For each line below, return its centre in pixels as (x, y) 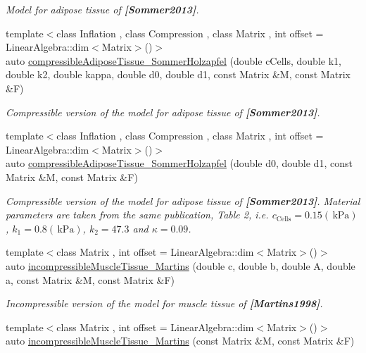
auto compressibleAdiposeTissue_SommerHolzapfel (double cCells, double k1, (173, 60)
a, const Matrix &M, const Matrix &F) (90, 279)
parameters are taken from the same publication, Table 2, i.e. (137, 215)
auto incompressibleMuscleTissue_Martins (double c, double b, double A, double (181, 265)
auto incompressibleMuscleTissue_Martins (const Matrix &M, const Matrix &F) (180, 341)
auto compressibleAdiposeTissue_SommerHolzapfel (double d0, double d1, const (179, 163)
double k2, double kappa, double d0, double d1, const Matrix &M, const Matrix (178, 74)
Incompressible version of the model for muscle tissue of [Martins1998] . (164, 303)
